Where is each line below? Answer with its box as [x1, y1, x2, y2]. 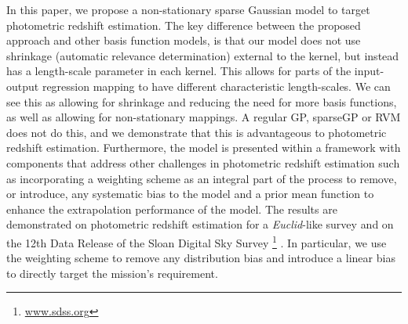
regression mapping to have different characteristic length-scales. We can [42, 77, 391, 94]
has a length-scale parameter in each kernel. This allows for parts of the [6, 63, 352, 79]
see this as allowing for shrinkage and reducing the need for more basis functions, [6, 93, 397, 110]
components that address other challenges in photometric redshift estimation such [6, 154, 400, 171]
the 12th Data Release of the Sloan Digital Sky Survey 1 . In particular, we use [6, 232, 387, 250]
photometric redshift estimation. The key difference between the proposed [6, 16, 361, 33]
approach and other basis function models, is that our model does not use [6, 32, 361, 49]
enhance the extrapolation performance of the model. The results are [6, 200, 337, 217]
